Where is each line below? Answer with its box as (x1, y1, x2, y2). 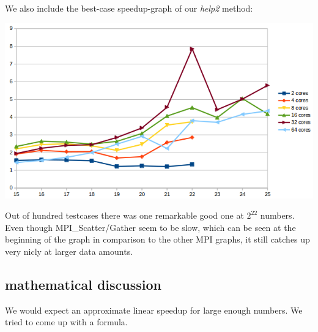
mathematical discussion (5, 275, 161, 294)
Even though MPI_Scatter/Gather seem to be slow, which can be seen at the (5, 221, 296, 233)
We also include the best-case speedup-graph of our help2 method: (5, 2, 253, 14)
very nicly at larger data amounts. (5, 245, 133, 258)
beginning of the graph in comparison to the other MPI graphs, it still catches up (5, 233, 310, 246)
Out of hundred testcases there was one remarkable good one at (5, 209, 244, 222)
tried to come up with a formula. (5, 315, 128, 328)
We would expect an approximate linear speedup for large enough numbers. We (5, 303, 303, 316)
